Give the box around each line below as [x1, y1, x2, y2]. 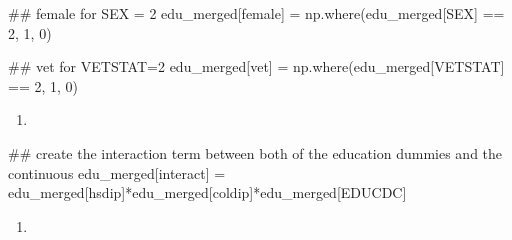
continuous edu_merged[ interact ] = [8, 162, 226, 183]
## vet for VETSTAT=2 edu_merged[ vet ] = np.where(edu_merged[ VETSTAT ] [8, 56, 505, 77]
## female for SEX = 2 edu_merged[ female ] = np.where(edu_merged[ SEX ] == [8, 3, 505, 23]
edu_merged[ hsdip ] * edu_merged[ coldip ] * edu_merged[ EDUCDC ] [8, 182, 407, 203]
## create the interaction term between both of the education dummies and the [8, 142, 503, 163]
